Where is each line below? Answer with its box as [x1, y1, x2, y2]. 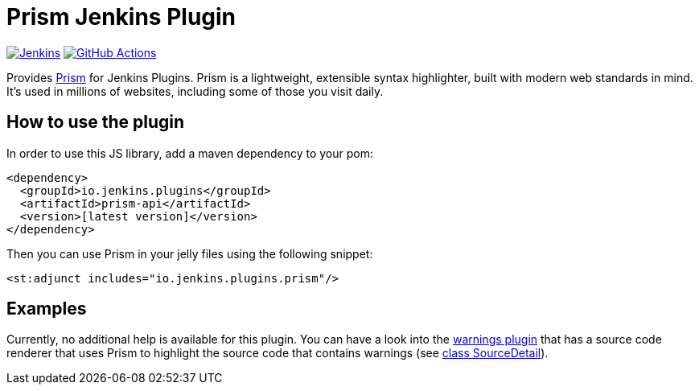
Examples [6, 298, 87, 319]
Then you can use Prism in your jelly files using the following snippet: [6, 246, 373, 261]
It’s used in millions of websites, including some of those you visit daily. [6, 84, 384, 98]
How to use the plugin [6, 112, 185, 133]
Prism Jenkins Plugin [6, 3, 236, 31]
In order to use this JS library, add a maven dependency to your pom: [6, 146, 373, 160]
